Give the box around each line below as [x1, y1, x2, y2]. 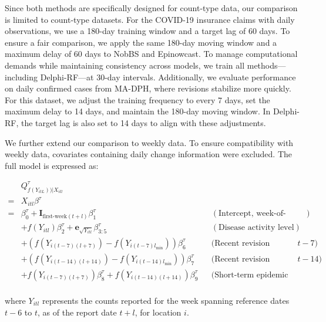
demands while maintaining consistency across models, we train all [5, 59, 245, 71]
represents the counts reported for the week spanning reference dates [42, 294, 290, 306]
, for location [135, 306, 182, 318]
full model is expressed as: [5, 159, 99, 171]
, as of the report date [38, 306, 117, 318]
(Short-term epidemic [211, 270, 288, 279]
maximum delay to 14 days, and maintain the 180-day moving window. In [5, 105, 271, 117]
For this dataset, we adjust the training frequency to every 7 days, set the [5, 93, 270, 106]
